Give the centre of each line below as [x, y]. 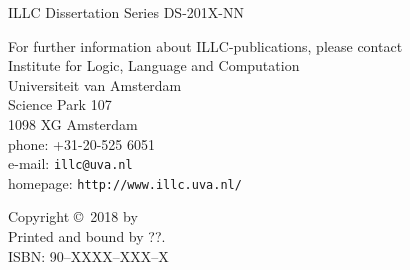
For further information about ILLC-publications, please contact [205, 45]
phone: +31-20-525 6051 [81, 143]
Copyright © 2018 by [73, 216]
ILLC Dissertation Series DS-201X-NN [126, 12]
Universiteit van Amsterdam [95, 84]
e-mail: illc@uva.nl [70, 163]
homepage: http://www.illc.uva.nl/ [125, 182]
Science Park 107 [60, 104]
